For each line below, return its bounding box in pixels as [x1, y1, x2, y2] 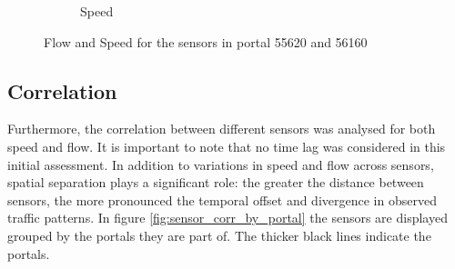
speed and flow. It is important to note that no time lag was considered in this [7, 136, 446, 155]
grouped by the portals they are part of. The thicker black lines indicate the [7, 225, 431, 244]
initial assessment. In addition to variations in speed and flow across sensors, [7, 154, 434, 174]
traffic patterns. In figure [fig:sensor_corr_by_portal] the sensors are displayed [7, 208, 448, 227]
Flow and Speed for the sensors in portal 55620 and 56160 [44, 32, 368, 51]
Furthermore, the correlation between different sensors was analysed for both [7, 119, 436, 138]
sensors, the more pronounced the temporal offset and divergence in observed [7, 190, 437, 209]
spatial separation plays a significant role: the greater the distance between [7, 173, 424, 192]
